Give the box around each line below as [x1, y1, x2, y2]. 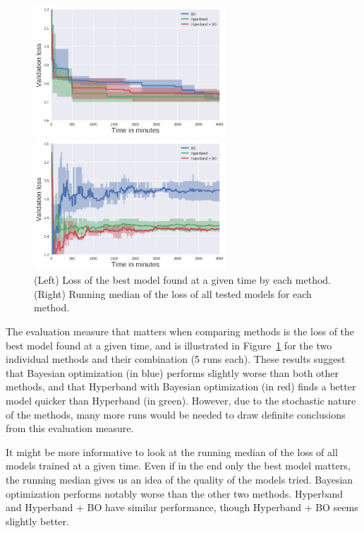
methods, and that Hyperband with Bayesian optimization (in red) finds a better [6, 379, 356, 394]
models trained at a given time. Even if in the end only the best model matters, [6, 458, 351, 473]
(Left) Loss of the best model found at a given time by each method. [34, 273, 331, 287]
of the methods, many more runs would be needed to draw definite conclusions [6, 407, 346, 421]
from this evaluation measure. [6, 421, 134, 436]
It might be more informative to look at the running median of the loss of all [6, 444, 338, 459]
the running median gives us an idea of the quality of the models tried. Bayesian [6, 472, 353, 486]
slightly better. [6, 513, 69, 528]
